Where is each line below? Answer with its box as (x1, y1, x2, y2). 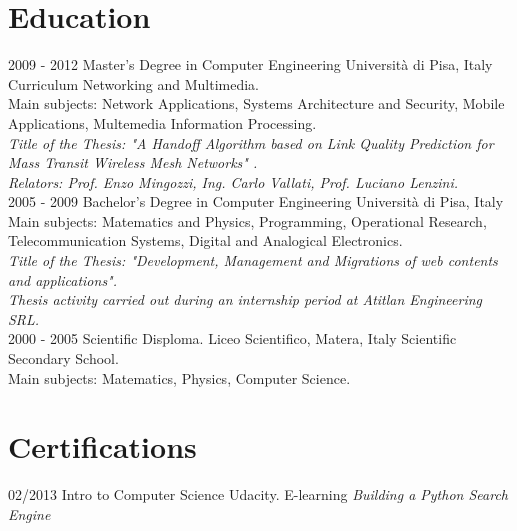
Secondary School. (8, 348, 119, 369)
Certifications (8, 426, 197, 467)
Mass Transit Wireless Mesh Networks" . (8, 152, 258, 173)
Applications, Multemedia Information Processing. (8, 112, 317, 133)
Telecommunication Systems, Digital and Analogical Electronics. (8, 230, 403, 251)
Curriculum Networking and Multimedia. (8, 73, 259, 94)
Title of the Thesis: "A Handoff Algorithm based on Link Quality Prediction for (8, 132, 494, 153)
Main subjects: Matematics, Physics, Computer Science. (8, 367, 351, 388)
